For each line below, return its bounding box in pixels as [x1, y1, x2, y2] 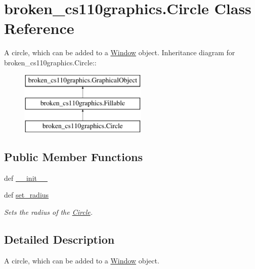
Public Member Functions [4, 148, 143, 164]
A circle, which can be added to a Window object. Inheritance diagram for [4, 47, 235, 58]
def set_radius [4, 189, 49, 200]
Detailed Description [4, 231, 115, 247]
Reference [4, 18, 74, 39]
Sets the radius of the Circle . [4, 206, 93, 217]
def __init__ [4, 172, 48, 183]
